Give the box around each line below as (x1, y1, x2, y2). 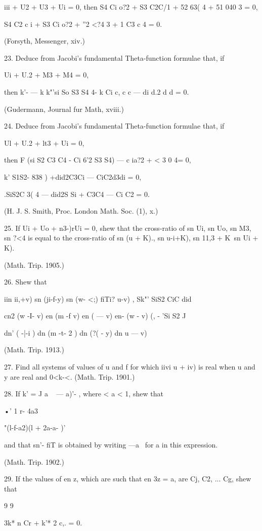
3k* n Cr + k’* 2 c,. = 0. (4, 517, 82, 527)
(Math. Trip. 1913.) (4, 344, 65, 355)
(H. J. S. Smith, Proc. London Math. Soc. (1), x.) (4, 206, 158, 216)
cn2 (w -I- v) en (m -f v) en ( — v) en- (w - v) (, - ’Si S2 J (4, 310, 186, 321)
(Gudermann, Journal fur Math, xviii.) (4, 103, 124, 114)
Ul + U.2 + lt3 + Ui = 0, (4, 137, 84, 148)
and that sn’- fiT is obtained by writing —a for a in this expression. (4, 439, 218, 450)
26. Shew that (4, 276, 47, 287)
